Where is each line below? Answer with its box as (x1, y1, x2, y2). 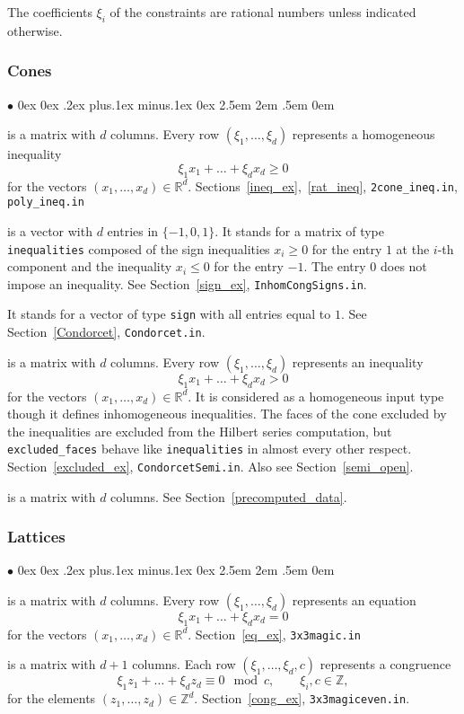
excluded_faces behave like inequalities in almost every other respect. (7, 439, 412, 458)
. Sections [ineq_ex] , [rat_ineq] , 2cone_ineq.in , (188, 176, 458, 195)
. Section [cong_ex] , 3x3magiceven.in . (194, 689, 410, 708)
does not (381, 257, 427, 276)
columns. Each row (132, 655, 236, 674)
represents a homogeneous (292, 125, 435, 144)
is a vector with (7, 221, 92, 240)
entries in (107, 221, 159, 240)
